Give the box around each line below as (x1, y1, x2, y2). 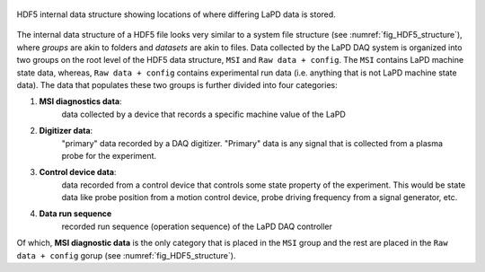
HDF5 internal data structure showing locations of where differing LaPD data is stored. (16, 9, 336, 20)
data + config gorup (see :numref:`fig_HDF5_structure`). (16, 250, 236, 260)
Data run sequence (39, 208, 112, 219)
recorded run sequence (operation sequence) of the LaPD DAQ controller (61, 221, 332, 232)
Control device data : (39, 167, 117, 178)
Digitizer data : (39, 126, 93, 136)
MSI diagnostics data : (39, 96, 122, 107)
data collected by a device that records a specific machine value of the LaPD (61, 109, 346, 119)
